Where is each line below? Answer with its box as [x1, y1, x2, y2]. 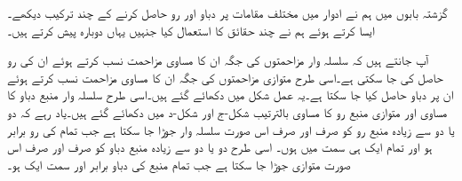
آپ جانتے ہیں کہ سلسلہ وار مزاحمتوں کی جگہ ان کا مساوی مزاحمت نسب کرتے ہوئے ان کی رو [7, 51, 428, 69]
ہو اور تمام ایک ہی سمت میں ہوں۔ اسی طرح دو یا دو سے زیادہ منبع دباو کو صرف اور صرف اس [7, 138, 433, 156]
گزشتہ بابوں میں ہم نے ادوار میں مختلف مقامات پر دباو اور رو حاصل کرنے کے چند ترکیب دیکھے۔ [7, 4, 448, 21]
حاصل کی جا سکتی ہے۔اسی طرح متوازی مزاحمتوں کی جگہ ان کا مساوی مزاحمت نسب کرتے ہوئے [7, 67, 443, 86]
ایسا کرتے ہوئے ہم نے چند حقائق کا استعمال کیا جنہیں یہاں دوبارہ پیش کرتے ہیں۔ [7, 20, 375, 39]
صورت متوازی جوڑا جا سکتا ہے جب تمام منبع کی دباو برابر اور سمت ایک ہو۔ [7, 154, 351, 173]
